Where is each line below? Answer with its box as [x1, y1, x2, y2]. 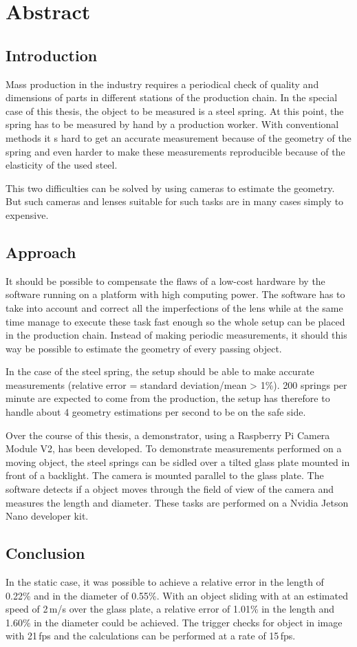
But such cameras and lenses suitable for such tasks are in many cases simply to [6, 194, 344, 209]
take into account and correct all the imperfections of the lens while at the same [6, 300, 343, 315]
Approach [6, 241, 76, 262]
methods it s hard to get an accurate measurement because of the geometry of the [6, 130, 351, 145]
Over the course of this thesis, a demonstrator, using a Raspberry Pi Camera [6, 427, 330, 442]
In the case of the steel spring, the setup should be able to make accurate [6, 364, 314, 379]
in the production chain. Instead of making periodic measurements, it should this [6, 328, 347, 342]
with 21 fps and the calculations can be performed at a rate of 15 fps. [6, 628, 296, 643]
